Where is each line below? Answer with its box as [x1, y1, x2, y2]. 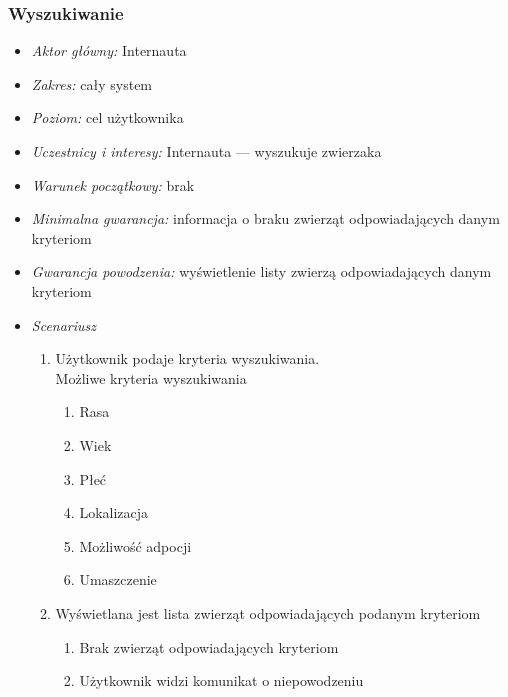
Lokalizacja [79, 502, 149, 523]
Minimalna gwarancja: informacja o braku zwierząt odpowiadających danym [31, 208, 500, 229]
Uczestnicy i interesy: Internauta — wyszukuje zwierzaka [31, 141, 382, 161]
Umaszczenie [79, 569, 157, 590]
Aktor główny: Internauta [31, 40, 187, 61]
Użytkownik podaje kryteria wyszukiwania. [55, 348, 320, 369]
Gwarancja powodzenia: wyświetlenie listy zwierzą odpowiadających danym [31, 261, 492, 282]
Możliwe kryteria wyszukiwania [55, 367, 247, 388]
